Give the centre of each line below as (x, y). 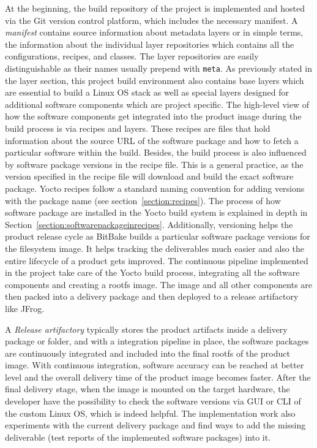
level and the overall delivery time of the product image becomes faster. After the (158, 377)
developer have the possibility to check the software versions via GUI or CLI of (153, 401)
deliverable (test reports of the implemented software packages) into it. (138, 437)
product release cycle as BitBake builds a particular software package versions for (158, 236)
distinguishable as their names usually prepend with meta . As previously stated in (158, 68)
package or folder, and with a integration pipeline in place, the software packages (157, 341)
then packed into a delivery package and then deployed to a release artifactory (152, 296)
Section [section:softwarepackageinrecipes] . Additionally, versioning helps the (149, 224)
